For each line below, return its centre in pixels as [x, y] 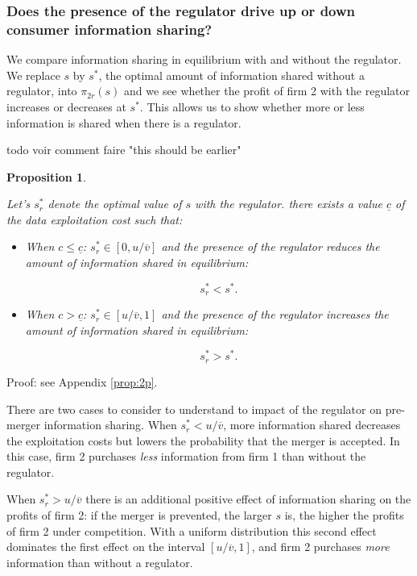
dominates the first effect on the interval [106, 547]
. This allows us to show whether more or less [252, 106]
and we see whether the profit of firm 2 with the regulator [267, 91]
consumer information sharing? [109, 29]
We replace [33, 75]
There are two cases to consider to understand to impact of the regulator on [194, 409]
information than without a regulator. [100, 562]
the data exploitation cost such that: [95, 219]
